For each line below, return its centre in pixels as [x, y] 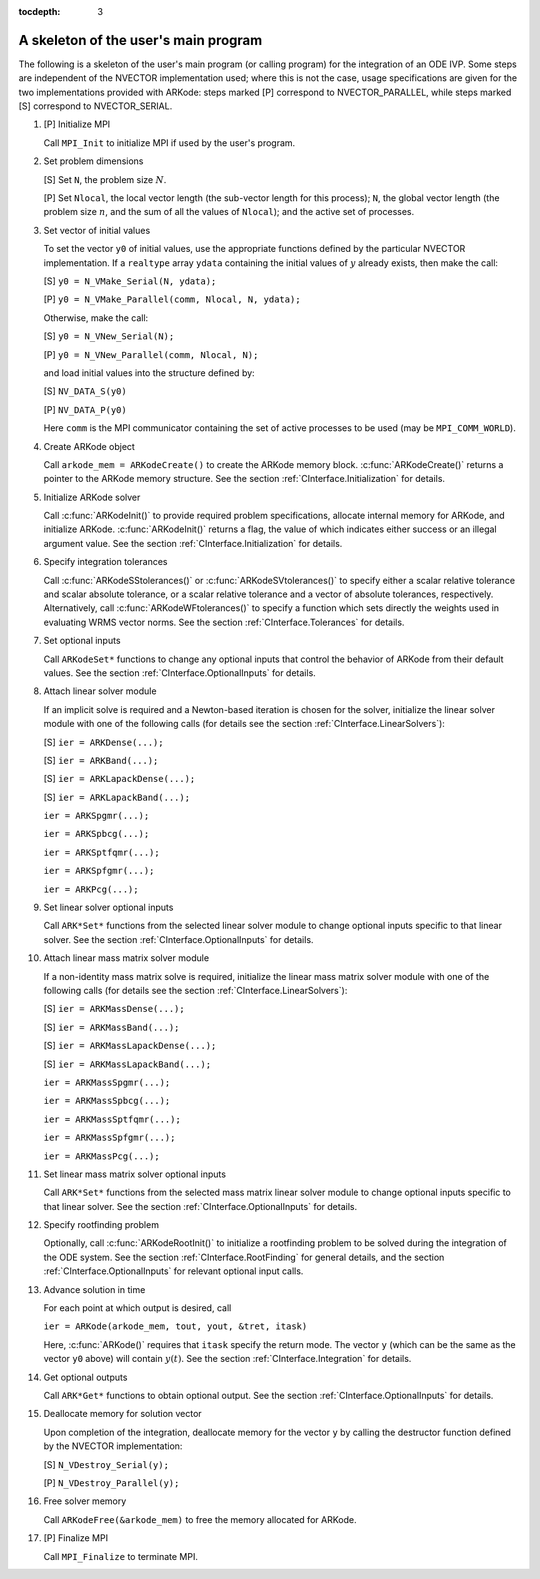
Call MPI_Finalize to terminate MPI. [121, 1556]
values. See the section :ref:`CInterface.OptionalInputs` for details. [180, 672]
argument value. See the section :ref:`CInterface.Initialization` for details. [193, 543]
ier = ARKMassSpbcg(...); [107, 1101]
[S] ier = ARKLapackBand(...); [116, 797]
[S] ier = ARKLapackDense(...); [119, 779]
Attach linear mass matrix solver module [126, 958]
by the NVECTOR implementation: [113, 1446]
